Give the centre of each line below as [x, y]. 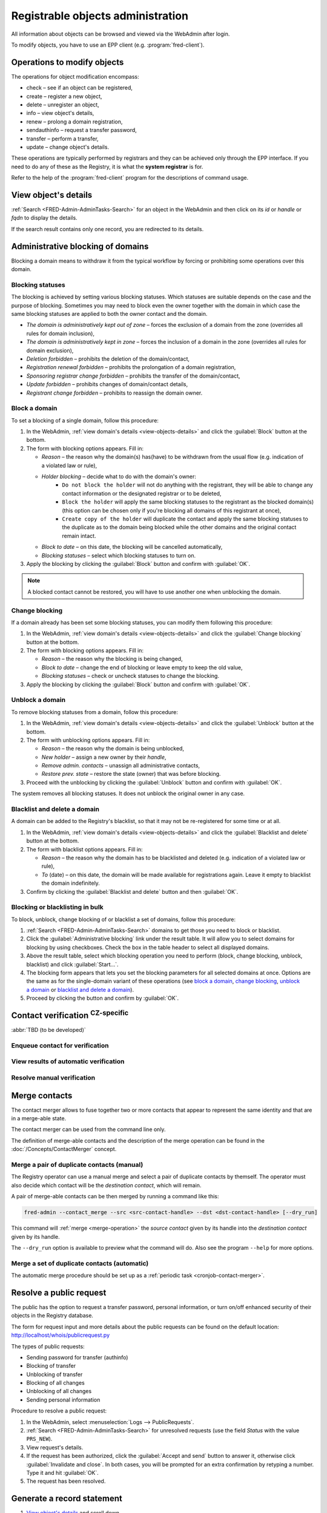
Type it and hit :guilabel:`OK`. [63, 1473]
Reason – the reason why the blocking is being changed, [112, 659]
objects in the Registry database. [52, 1316]
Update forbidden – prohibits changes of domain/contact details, [107, 384]
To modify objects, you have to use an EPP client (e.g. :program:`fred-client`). [108, 45]
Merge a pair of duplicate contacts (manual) [77, 1165]
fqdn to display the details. [45, 218]
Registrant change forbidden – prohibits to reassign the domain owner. [114, 393]
